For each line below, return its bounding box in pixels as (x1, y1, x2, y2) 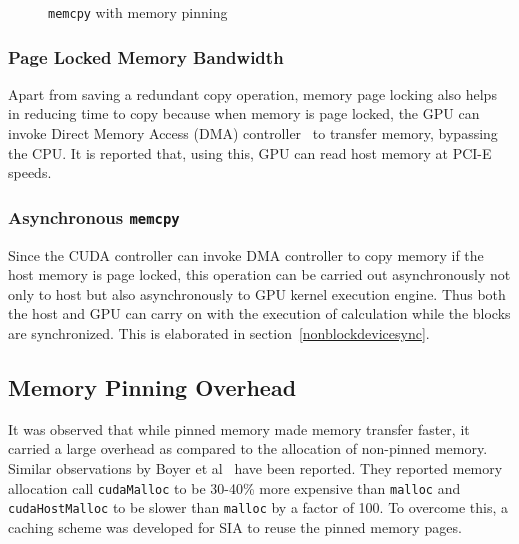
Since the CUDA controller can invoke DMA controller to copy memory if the (8, 244, 484, 265)
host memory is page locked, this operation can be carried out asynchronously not (8, 264, 511, 285)
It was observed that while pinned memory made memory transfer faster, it (8, 418, 470, 439)
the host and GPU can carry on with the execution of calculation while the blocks (8, 303, 511, 324)
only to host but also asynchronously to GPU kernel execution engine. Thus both (8, 283, 506, 304)
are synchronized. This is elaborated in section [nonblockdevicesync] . (8, 323, 430, 343)
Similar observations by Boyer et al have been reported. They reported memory (8, 457, 503, 478)
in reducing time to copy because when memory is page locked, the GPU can (8, 103, 480, 124)
